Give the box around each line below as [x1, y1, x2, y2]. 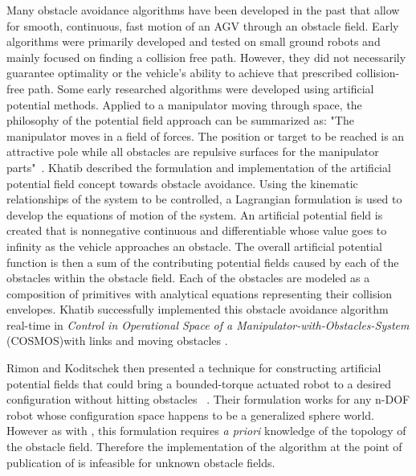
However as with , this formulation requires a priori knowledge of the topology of [6, 422, 406, 439]
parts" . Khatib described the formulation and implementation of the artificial [6, 158, 391, 175]
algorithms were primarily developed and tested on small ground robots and [6, 33, 381, 50]
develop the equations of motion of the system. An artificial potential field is [6, 206, 383, 223]
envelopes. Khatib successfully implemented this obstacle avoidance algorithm [6, 301, 389, 318]
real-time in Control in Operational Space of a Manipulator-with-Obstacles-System [6, 316, 410, 333]
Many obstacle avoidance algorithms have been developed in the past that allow [6, 2, 400, 18]
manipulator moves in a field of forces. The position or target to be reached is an [6, 127, 405, 144]
